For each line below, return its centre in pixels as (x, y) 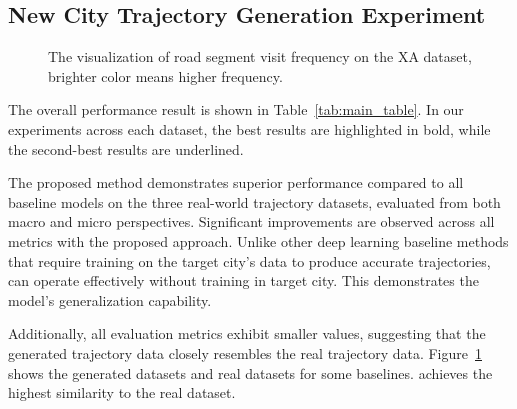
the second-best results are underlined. (126, 148)
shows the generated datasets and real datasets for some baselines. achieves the (250, 372)
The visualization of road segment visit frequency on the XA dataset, (260, 56)
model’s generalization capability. (110, 299)
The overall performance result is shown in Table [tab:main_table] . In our (236, 109)
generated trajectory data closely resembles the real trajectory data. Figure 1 (245, 352)
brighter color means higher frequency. (165, 75)
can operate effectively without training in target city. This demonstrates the (243, 280)
